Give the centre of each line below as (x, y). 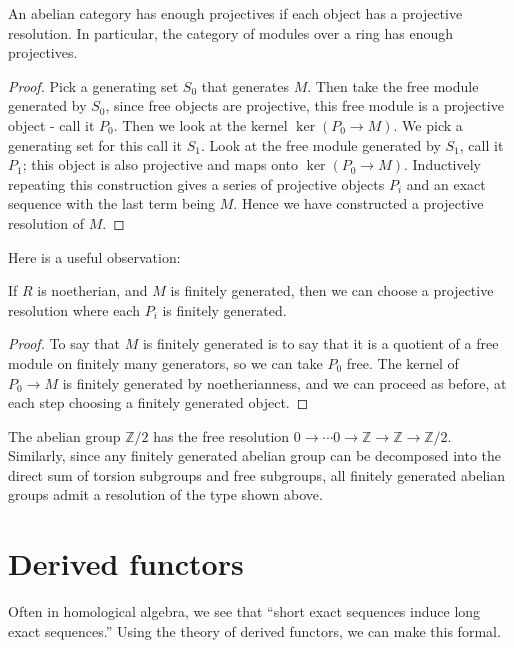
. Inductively (442, 164)
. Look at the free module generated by (321, 144)
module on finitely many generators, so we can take (165, 362)
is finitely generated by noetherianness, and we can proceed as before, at (284, 382)
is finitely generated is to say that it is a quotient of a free (320, 343)
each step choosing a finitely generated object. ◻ (158, 402)
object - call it (51, 124)
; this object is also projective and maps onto (160, 164)
